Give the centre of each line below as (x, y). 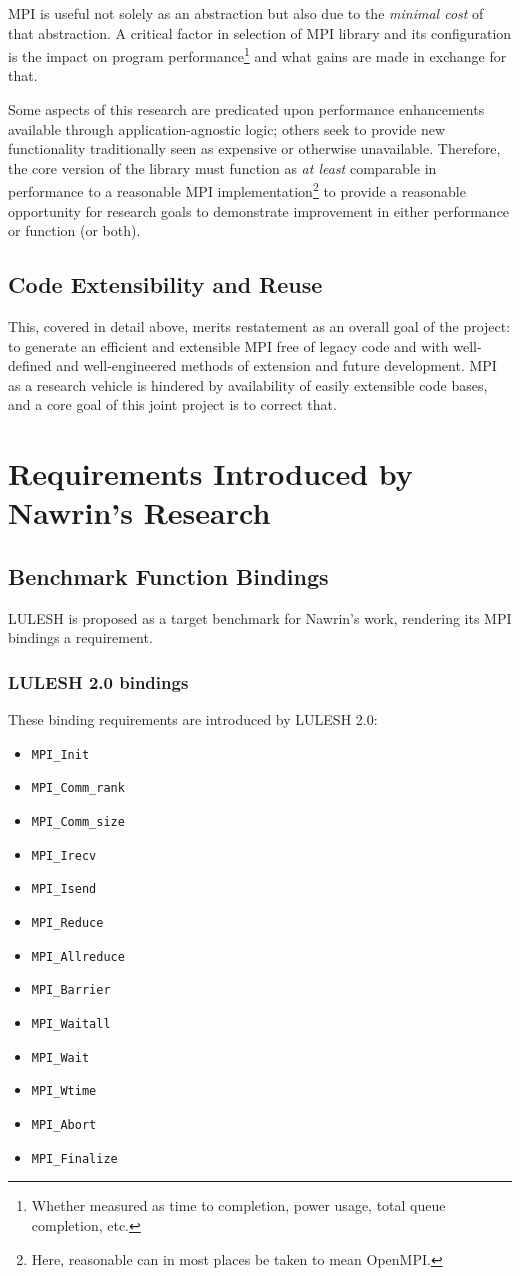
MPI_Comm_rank (78, 788)
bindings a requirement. (80, 637)
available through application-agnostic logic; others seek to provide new (227, 128)
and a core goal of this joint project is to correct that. (172, 404)
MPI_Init (60, 754)
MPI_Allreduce (78, 956)
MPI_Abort (64, 1125)
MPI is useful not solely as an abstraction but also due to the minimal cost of (246, 13)
